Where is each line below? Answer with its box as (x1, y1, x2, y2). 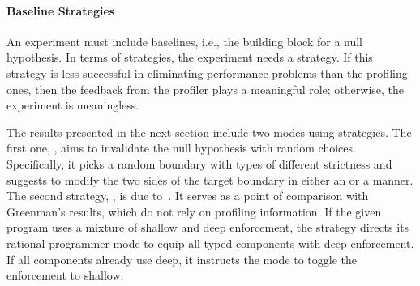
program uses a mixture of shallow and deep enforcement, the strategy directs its (6, 219, 409, 236)
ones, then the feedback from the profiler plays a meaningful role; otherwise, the (6, 80, 405, 97)
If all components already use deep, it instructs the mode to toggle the (6, 250, 358, 267)
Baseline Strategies (6, 2, 115, 19)
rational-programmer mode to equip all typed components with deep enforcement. (6, 234, 414, 251)
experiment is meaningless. (6, 96, 139, 113)
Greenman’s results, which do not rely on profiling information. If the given (6, 203, 382, 220)
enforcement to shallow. (6, 267, 124, 284)
